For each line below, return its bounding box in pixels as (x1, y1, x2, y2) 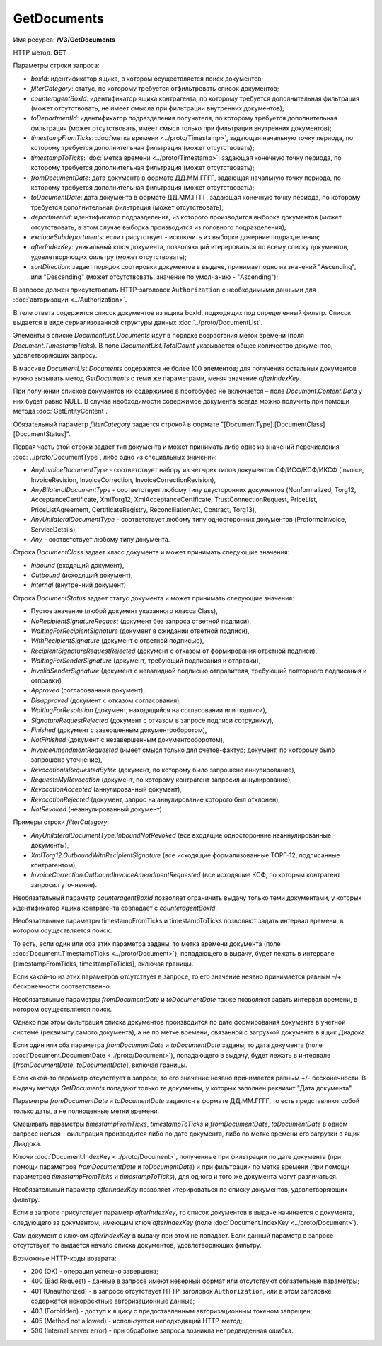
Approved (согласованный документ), (30, 686, 145, 695)
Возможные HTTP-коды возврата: (13, 1254, 117, 1262)
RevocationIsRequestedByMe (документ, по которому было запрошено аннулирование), (30, 765, 296, 774)
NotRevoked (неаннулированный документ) (30, 805, 163, 814)
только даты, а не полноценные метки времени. (13, 1107, 159, 1115)
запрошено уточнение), (30, 755, 103, 764)
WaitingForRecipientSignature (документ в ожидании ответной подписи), (30, 627, 250, 635)
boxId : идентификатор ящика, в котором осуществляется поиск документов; (30, 74, 264, 83)
